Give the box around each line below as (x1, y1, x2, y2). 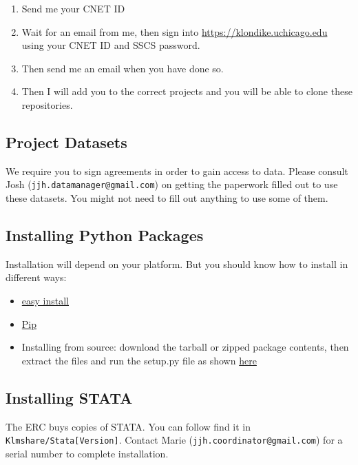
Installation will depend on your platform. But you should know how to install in (6, 256, 348, 271)
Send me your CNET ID (21, 1, 125, 15)
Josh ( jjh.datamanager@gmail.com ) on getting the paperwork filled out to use (6, 177, 338, 192)
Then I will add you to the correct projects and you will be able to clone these (21, 84, 352, 99)
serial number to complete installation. (6, 446, 169, 460)
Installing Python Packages (6, 225, 204, 245)
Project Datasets (6, 131, 127, 152)
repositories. (21, 97, 73, 112)
